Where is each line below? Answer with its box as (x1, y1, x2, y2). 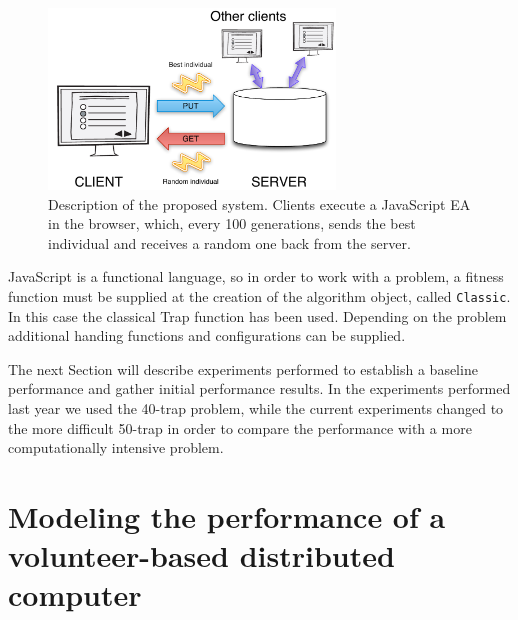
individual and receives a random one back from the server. (48, 232, 411, 253)
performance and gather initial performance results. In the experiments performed (8, 378, 511, 399)
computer (8, 574, 142, 615)
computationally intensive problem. (8, 437, 224, 458)
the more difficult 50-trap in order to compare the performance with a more (8, 417, 472, 438)
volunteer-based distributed (8, 535, 395, 576)
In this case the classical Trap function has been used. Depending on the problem (8, 305, 507, 326)
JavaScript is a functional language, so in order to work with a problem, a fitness (8, 266, 504, 287)
